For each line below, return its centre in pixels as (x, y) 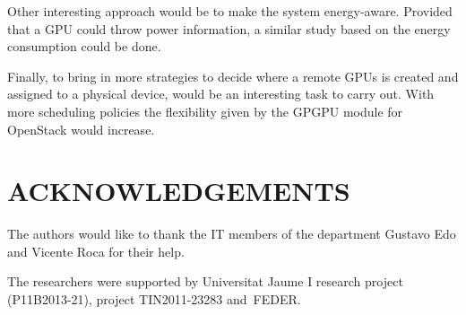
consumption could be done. (84, 46)
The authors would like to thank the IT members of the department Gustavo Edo (232, 234)
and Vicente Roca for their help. (96, 251)
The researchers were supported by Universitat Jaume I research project (205, 281)
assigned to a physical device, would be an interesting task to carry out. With (221, 94)
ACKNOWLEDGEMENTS (179, 191)
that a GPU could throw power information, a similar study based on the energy (229, 28)
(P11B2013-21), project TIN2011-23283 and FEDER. (154, 299)
